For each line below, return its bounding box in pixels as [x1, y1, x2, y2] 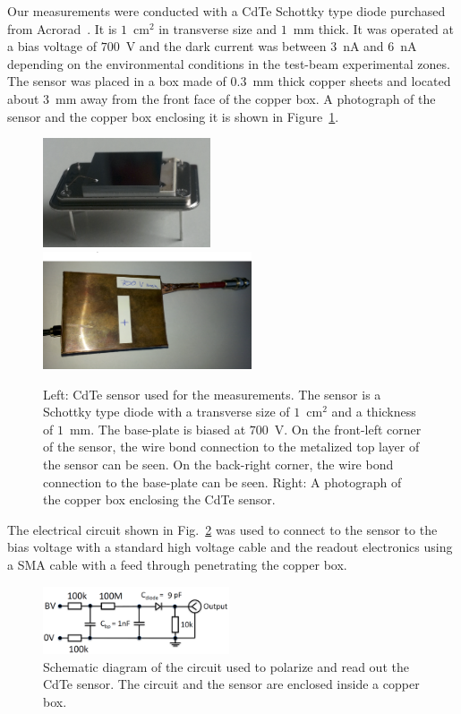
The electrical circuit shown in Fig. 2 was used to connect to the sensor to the [7, 520, 438, 538]
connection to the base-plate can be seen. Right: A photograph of [43, 472, 402, 491]
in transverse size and [158, 19, 277, 38]
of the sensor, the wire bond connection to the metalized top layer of [43, 437, 420, 456]
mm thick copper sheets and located [252, 72, 451, 90]
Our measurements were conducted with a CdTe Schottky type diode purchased [7, 2, 446, 20]
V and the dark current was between [125, 37, 327, 56]
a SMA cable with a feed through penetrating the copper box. [7, 555, 347, 574]
